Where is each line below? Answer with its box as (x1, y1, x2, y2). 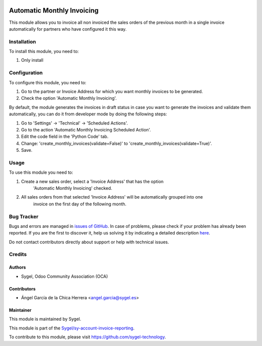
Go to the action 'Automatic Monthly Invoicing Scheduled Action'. (21, 127, 151, 132)
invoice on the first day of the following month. (33, 201, 127, 207)
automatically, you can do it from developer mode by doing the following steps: (9, 111, 167, 117)
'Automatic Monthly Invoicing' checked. (33, 185, 113, 191)
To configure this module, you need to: (9, 79, 87, 85)
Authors (9, 264, 26, 270)
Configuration (9, 70, 43, 76)
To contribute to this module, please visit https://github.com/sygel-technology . (9, 334, 166, 340)
